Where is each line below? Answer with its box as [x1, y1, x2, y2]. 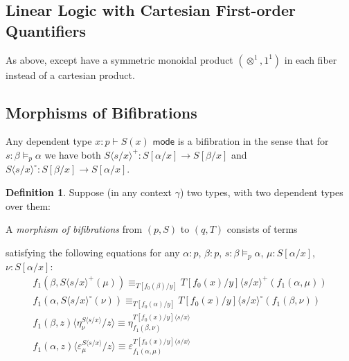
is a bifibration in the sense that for [177, 134, 329, 148]
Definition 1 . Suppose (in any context [6, 185, 172, 200]
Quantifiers [6, 19, 87, 41]
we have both [44, 147, 101, 161]
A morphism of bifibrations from [6, 222, 143, 236]
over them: [6, 198, 51, 213]
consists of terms [226, 222, 298, 236]
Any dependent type [6, 134, 92, 148]
